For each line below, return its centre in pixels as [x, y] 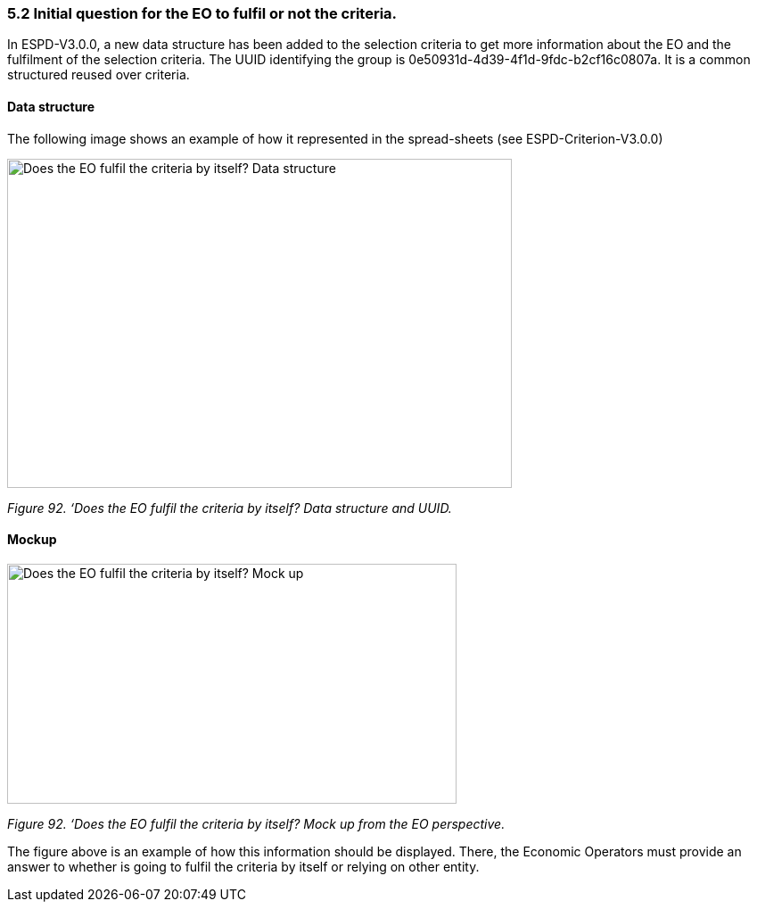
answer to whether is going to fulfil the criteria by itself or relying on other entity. [243, 866]
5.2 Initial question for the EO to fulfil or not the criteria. [202, 13]
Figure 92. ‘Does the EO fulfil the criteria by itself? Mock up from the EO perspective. [256, 823]
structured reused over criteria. [99, 75]
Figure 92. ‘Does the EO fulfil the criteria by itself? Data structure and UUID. [230, 508]
